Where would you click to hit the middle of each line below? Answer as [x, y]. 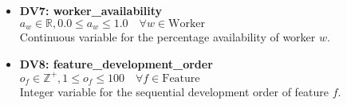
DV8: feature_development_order [116, 63]
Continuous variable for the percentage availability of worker [168, 37]
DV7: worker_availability [91, 10]
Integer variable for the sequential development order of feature [174, 92]
